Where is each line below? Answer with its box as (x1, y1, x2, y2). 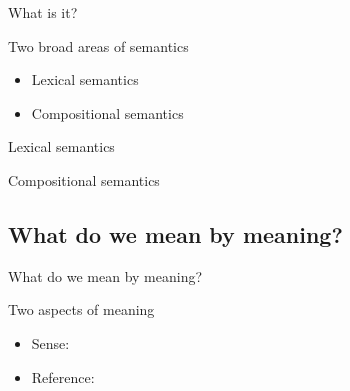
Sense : (31, 332, 70, 353)
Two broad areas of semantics (8, 35, 189, 56)
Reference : (31, 366, 95, 387)
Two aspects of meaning (8, 299, 155, 320)
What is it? (8, 2, 78, 22)
